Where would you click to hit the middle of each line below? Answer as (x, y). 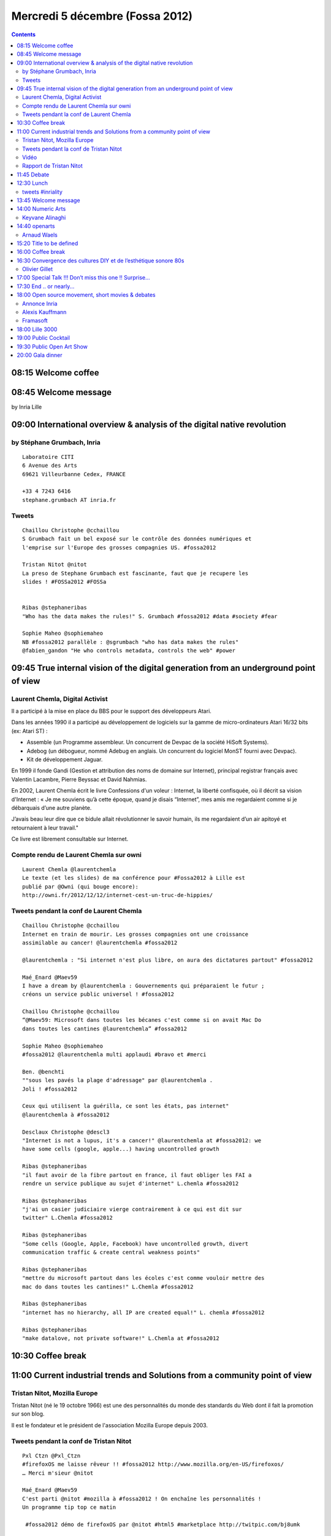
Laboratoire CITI (48, 457)
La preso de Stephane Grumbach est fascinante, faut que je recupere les (135, 573)
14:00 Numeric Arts (41, 209)
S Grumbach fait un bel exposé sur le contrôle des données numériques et (137, 539)
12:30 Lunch (32, 183)
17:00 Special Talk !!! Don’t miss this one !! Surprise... (83, 278)
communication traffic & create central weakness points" (111, 1252)
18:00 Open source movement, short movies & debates (86, 295)
